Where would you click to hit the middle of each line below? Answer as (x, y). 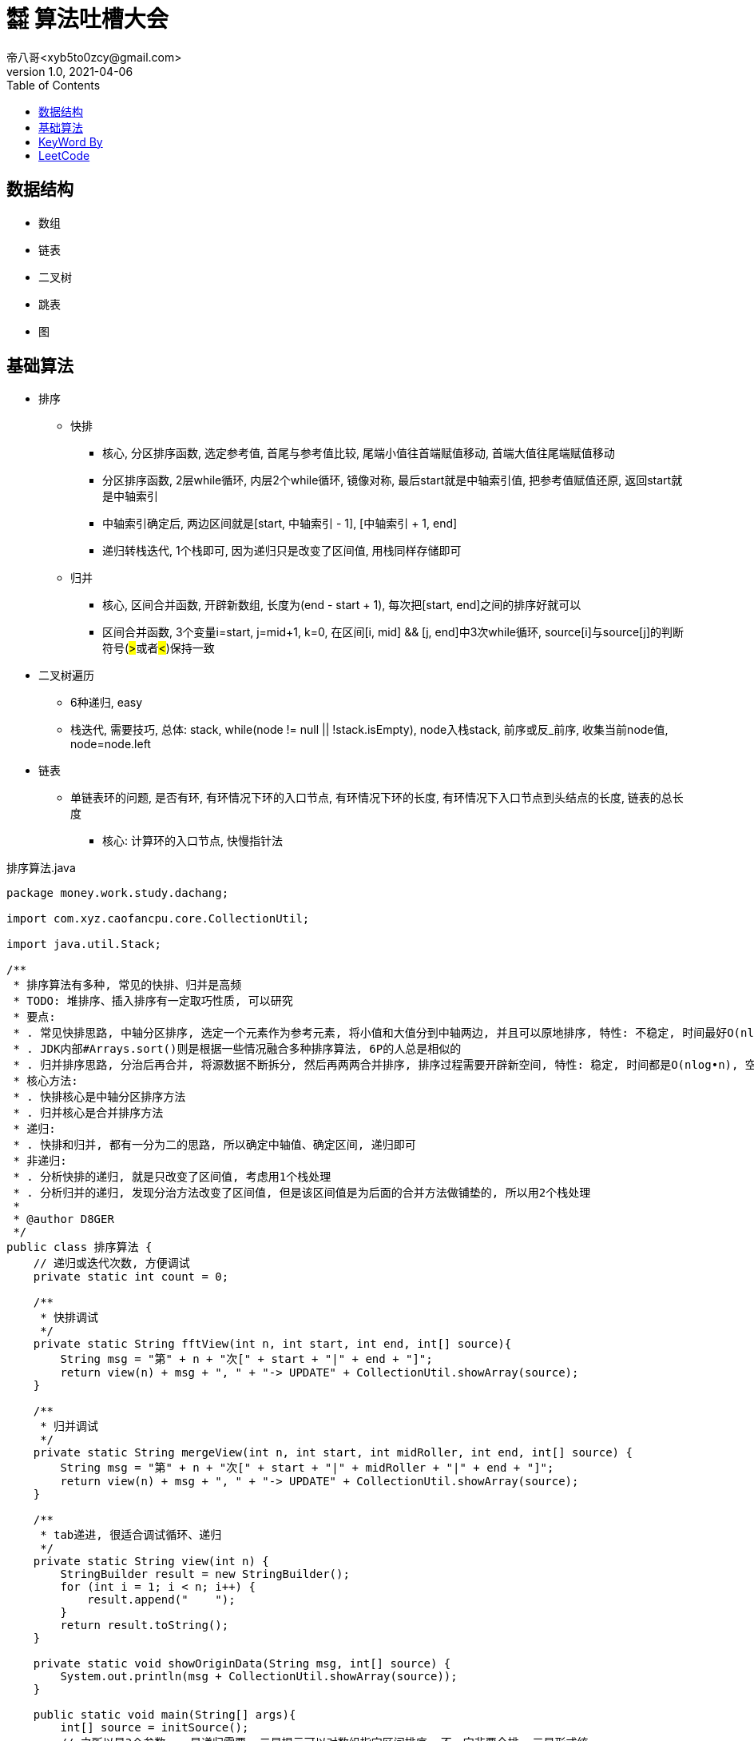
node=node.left (111, 744)
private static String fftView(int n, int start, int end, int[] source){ (272, 1344)
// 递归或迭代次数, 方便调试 (111, 1263)
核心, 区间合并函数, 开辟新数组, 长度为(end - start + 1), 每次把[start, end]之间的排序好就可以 (342, 605)
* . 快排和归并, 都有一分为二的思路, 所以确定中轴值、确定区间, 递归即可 (214, 1145)
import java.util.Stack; (84, 944)
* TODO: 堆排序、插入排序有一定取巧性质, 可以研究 (153, 1001)
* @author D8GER (63, 1219)
